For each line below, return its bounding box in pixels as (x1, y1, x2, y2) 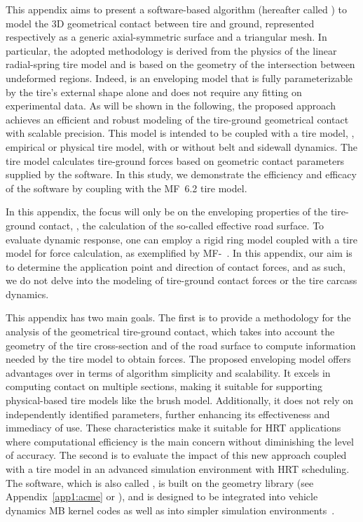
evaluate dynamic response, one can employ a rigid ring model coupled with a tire (6, 232, 357, 246)
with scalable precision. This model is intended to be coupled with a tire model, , (6, 126, 355, 140)
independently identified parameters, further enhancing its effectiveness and (6, 406, 330, 421)
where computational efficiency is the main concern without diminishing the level (6, 434, 354, 448)
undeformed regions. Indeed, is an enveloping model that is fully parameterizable (6, 70, 353, 85)
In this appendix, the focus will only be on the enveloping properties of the (6, 204, 328, 219)
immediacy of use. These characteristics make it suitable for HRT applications (6, 420, 341, 435)
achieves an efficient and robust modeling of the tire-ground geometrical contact (6, 112, 349, 126)
